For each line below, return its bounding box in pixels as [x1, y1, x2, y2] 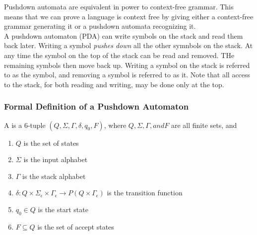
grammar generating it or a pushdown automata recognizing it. [4, 21, 196, 31]
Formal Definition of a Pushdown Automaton [4, 100, 189, 113]
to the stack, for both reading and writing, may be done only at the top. [4, 79, 224, 89]
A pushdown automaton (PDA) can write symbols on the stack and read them [4, 30, 243, 41]
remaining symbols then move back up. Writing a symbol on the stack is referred [4, 59, 250, 70]
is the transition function [107, 187, 183, 198]
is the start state [38, 204, 88, 214]
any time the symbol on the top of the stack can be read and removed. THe [4, 50, 235, 60]
